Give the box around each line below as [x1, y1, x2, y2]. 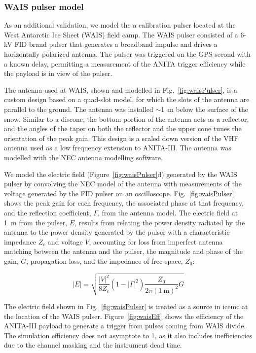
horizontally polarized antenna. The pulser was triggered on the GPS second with [4, 49, 251, 59]
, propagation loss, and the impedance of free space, [26, 255, 183, 266]
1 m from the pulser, [4, 217, 68, 227]
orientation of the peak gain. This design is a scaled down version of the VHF [4, 133, 239, 143]
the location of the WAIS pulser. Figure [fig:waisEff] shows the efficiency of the [4, 311, 244, 321]
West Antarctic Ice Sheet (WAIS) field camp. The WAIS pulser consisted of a [4, 29, 238, 39]
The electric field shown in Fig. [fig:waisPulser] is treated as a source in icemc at [4, 301, 248, 312]
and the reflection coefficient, [4, 207, 91, 217]
